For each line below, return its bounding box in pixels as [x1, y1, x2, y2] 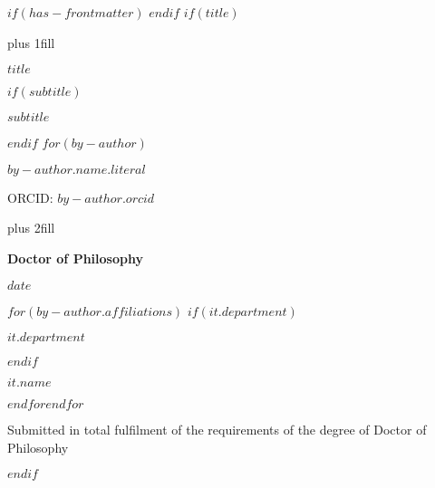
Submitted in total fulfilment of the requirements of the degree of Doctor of [7, 420, 427, 439]
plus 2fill [7, 218, 55, 237]
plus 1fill [7, 33, 55, 52]
